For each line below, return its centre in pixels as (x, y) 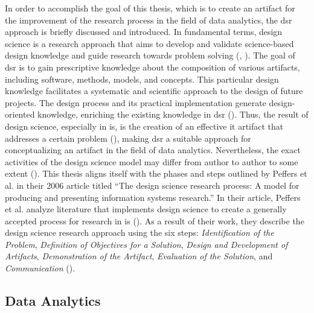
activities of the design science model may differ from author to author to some (152, 161)
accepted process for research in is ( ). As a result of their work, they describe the (155, 220)
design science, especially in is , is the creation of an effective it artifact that (144, 126)
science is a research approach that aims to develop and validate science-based (149, 43)
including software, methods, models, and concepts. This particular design (142, 79)
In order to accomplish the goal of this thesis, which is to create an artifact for (150, 8)
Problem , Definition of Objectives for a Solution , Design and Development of (146, 244)
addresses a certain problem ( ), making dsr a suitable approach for (128, 138)
